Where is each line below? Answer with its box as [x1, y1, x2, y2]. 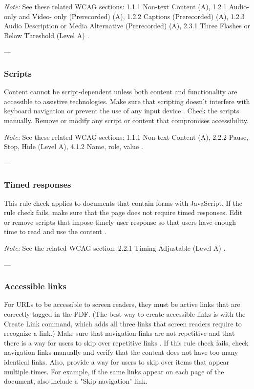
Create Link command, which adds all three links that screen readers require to [4, 318, 242, 328]
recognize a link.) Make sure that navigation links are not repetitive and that [4, 328, 235, 338]
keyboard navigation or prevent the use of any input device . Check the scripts [4, 106, 239, 116]
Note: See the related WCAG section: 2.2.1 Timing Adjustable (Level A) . [4, 242, 226, 253]
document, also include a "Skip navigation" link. [4, 376, 148, 386]
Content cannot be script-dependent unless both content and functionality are [4, 86, 237, 97]
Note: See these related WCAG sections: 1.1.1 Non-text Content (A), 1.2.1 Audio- [4, 1, 249, 11]
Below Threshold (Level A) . [4, 30, 89, 40]
